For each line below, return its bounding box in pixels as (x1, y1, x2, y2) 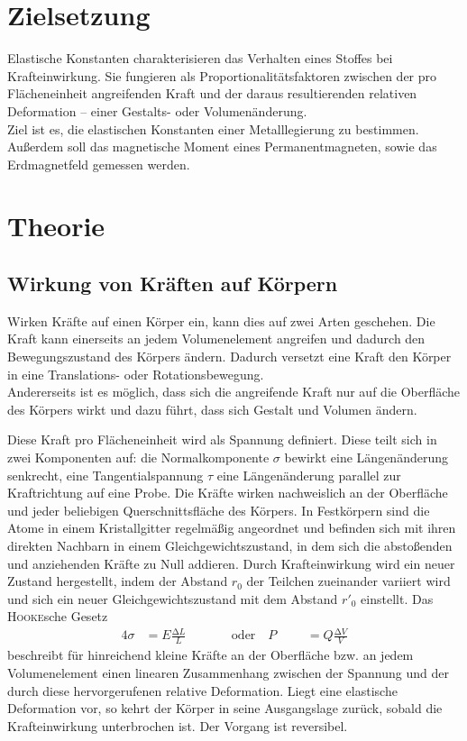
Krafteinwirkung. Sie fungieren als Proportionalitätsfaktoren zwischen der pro (7, 66, 437, 85)
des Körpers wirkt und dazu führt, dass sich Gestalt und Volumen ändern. (7, 399, 417, 418)
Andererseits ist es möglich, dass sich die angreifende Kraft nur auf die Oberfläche (7, 382, 461, 401)
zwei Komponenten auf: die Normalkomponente (7, 448, 270, 467)
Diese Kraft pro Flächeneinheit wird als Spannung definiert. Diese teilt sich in (7, 430, 437, 449)
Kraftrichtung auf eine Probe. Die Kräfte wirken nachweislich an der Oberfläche (7, 483, 448, 502)
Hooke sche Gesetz (7, 607, 108, 626)
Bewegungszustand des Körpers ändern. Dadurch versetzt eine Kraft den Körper (7, 347, 452, 366)
